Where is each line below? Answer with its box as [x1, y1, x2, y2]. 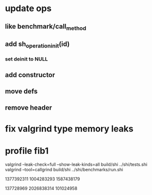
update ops [5, 3, 52, 14]
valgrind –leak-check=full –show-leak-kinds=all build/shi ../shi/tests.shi [5, 161, 148, 167]
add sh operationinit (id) [5, 40, 70, 49]
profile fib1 [5, 145, 49, 156]
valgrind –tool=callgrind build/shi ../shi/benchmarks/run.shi [5, 166, 123, 172]
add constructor [5, 71, 55, 79]
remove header [5, 104, 52, 112]
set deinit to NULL [5, 56, 48, 63]
